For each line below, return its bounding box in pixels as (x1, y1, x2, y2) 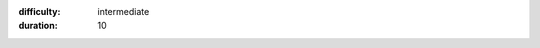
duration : (18, 20, 59, 32)
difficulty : (18, 6, 61, 17)
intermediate (97, 6, 150, 17)
